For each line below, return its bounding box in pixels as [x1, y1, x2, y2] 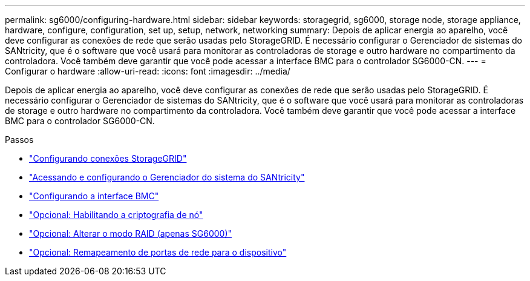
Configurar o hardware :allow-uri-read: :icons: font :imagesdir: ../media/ [5, 66, 290, 76]
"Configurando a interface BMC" [29, 191, 159, 201]
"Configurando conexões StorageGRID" [29, 153, 187, 164]
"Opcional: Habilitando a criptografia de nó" [29, 210, 203, 220]
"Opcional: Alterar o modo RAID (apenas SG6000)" [29, 228, 232, 239]
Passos [5, 134, 34, 145]
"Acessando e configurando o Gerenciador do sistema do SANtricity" [29, 172, 305, 182]
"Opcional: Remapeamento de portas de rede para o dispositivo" [29, 247, 287, 257]
